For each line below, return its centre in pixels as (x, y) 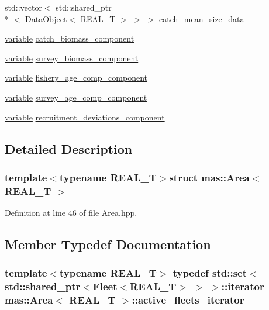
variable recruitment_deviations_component (85, 117)
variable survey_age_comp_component (76, 97)
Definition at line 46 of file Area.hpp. (71, 213)
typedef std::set (210, 273)
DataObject (46, 18)
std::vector (23, 7)
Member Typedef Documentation (108, 244)
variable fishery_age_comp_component (76, 77)
